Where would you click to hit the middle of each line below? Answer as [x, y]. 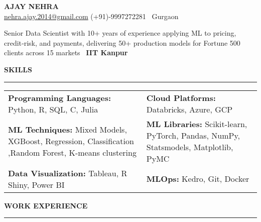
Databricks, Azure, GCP [189, 109]
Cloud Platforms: [181, 97]
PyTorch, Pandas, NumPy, [193, 135]
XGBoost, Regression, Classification [71, 141]
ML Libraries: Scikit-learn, [197, 124]
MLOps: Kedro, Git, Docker [198, 179]
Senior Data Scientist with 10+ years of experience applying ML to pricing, [120, 33]
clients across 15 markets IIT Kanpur [66, 52]
